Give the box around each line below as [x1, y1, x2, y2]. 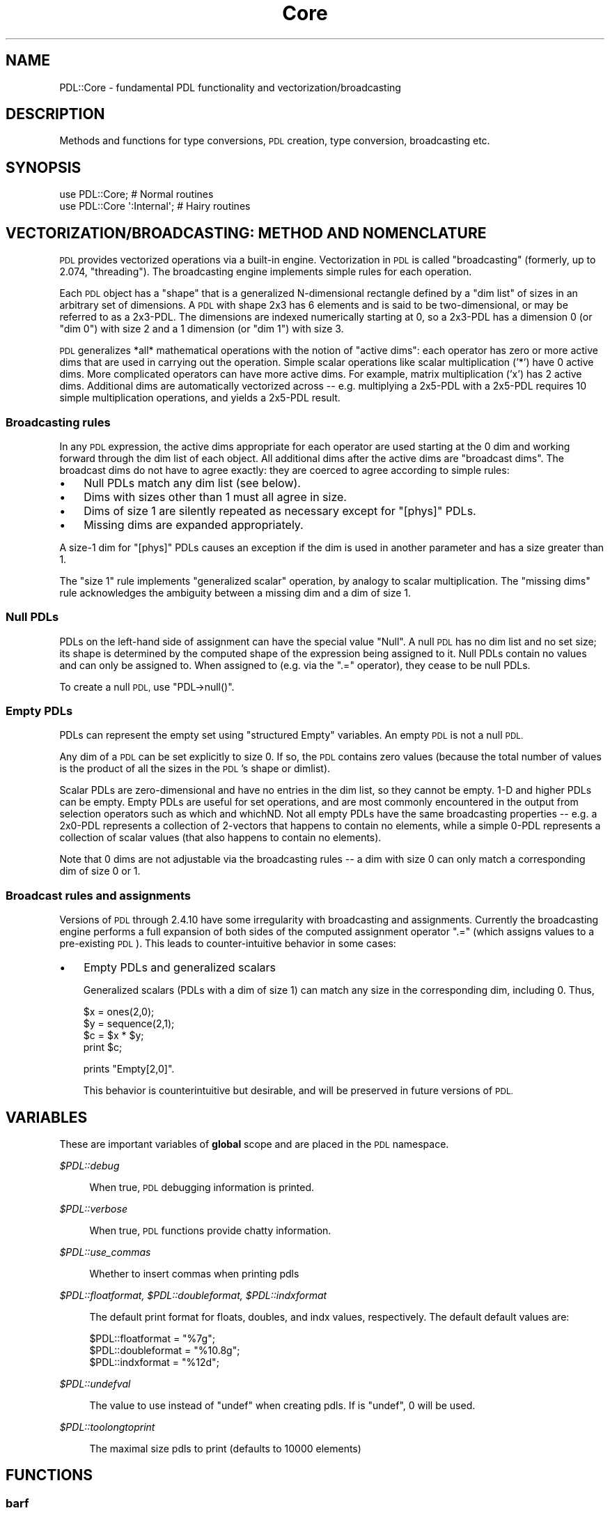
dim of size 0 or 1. [59, 865, 141, 877]
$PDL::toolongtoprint [59, 1420, 155, 1433]
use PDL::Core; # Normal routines [59, 188, 214, 201]
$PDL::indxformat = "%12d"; [89, 1355, 219, 1368]
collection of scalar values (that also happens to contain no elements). [59, 831, 382, 844]
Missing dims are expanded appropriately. [84, 517, 304, 532]
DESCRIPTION [6, 105, 105, 123]
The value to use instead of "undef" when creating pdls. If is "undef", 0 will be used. [89, 1399, 476, 1411]
